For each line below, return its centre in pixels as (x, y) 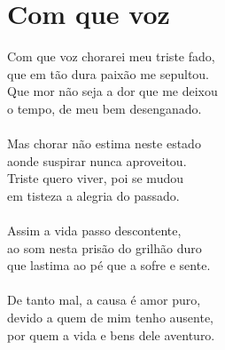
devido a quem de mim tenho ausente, (111, 318)
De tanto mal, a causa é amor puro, (104, 300)
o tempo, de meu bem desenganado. (105, 108)
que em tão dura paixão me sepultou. (109, 73)
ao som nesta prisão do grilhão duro (105, 247)
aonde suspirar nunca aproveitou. (97, 160)
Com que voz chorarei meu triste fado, (111, 56)
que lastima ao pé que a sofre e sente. (109, 265)
